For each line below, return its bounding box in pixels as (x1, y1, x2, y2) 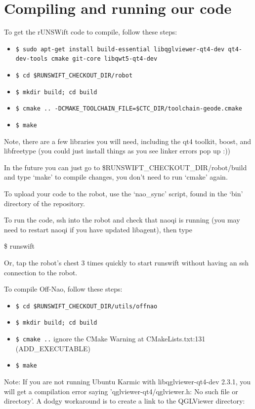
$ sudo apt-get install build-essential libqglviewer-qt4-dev (15, 45, 225, 53)
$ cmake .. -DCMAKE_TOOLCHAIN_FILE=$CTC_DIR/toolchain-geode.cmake (15, 105, 242, 112)
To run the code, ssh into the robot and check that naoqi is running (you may (4, 215, 240, 225)
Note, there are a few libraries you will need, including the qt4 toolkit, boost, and (4, 136, 252, 146)
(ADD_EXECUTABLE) (15, 343, 90, 353)
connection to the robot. (4, 267, 78, 277)
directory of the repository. (4, 198, 85, 208)
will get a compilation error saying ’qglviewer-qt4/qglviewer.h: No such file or (4, 386, 238, 396)
